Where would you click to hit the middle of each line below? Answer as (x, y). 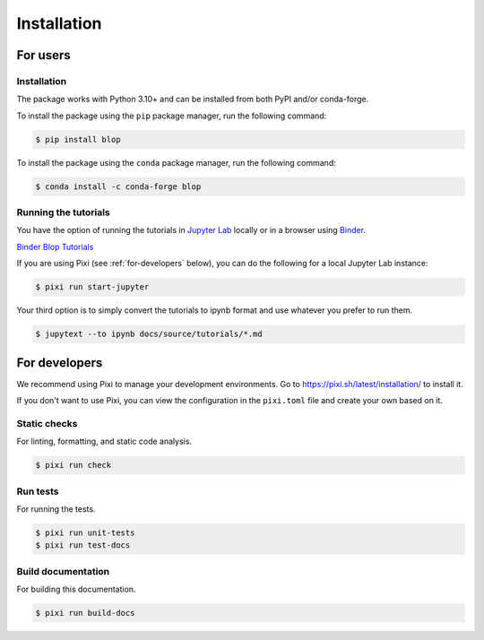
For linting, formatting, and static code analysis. (104, 441)
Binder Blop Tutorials (55, 246)
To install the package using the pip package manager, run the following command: (172, 116)
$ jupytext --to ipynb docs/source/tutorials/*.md (149, 334)
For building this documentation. (76, 589)
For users (43, 55)
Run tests (38, 491)
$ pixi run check (73, 465)
